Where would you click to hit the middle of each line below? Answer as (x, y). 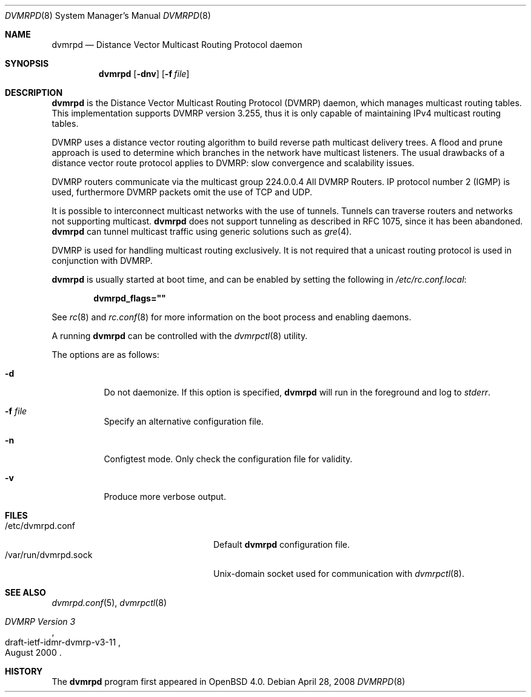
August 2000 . (33, 652)
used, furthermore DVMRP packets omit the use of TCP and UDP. (182, 192)
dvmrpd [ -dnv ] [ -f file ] (144, 74)
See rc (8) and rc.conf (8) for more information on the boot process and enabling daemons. (232, 317)
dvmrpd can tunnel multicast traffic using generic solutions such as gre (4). (202, 231)
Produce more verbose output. (165, 497)
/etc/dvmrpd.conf (40, 526)
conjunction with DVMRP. (102, 261)
